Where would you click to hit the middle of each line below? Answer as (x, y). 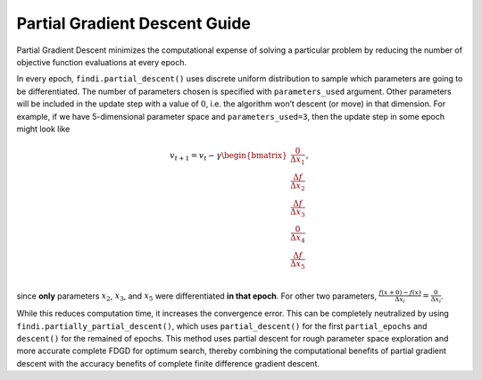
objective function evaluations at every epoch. (102, 62)
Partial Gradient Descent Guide (134, 23)
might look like (43, 129)
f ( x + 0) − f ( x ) (400, 292)
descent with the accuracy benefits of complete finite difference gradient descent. (168, 363)
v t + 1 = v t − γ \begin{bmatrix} (229, 156)
